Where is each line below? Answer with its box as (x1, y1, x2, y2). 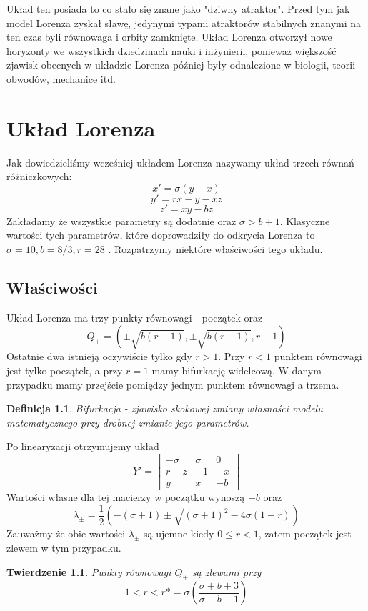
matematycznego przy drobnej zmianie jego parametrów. (6, 414, 249, 429)
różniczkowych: (6, 169, 72, 184)
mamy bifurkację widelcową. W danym (151, 363, 322, 378)
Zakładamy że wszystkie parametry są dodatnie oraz (6, 213, 237, 228)
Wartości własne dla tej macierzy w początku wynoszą (6, 490, 245, 505)
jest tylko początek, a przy (6, 363, 123, 378)
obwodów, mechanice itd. (6, 71, 116, 86)
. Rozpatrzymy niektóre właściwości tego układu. (108, 242, 323, 257)
